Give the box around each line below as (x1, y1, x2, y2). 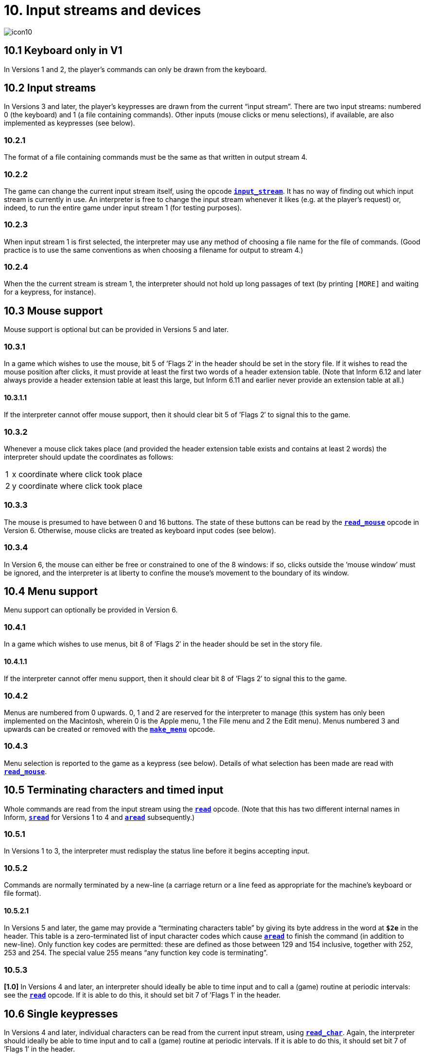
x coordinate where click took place (12, 469, 142, 479)
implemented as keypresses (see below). (4, 119, 135, 128)
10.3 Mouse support (4, 304, 103, 317)
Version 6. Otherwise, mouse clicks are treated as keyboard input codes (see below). (4, 526, 276, 535)
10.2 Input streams (4, 82, 96, 94)
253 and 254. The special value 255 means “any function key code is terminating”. (4, 948, 268, 957)
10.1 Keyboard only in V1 (4, 44, 123, 57)
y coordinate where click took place (12, 481, 142, 491)
